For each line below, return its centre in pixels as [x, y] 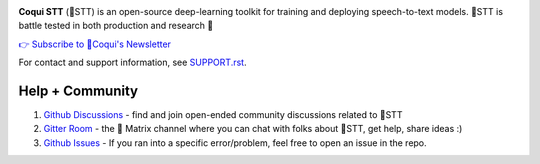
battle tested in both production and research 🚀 [116, 26]
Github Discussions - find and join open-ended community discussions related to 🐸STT [223, 115]
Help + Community [78, 90]
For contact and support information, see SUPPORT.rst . [132, 62]
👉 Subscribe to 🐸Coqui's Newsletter [95, 44]
